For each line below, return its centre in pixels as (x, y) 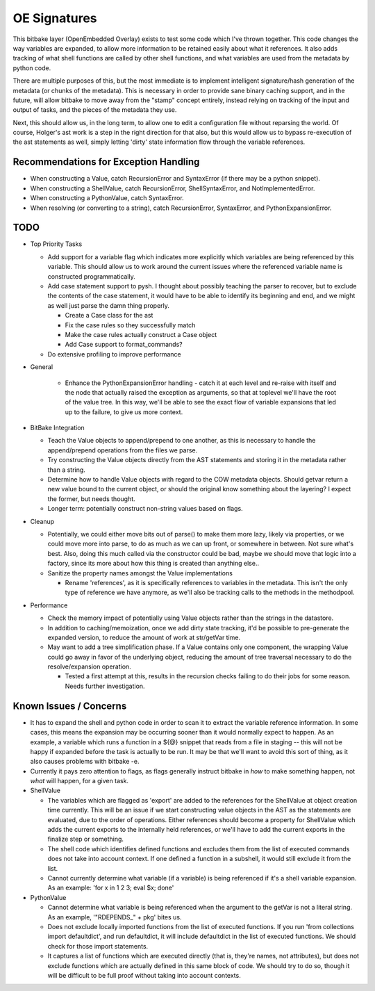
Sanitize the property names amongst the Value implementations (140, 573)
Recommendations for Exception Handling (106, 162)
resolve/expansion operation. (89, 666)
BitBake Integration (57, 428)
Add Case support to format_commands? (124, 345)
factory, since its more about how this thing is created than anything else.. (153, 564)
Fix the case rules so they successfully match (130, 325)
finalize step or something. (86, 839)
